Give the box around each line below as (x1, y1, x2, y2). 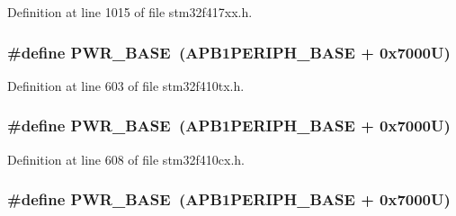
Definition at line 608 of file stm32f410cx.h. (7, 149, 245, 168)
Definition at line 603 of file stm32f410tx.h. (7, 76, 245, 94)
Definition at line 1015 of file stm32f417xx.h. (7, 3, 253, 21)
